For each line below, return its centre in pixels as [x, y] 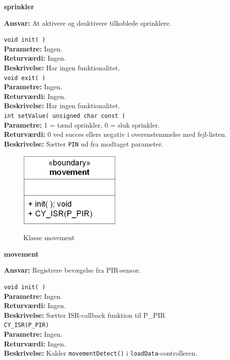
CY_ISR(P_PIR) [27, 325]
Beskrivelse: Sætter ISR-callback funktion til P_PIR [85, 315]
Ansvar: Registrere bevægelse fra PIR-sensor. [72, 270]
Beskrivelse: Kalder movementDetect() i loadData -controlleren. [101, 353]
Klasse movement [49, 237]
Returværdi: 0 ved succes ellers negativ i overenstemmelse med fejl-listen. [115, 134]
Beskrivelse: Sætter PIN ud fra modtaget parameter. [84, 143]
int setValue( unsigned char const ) [65, 116]
